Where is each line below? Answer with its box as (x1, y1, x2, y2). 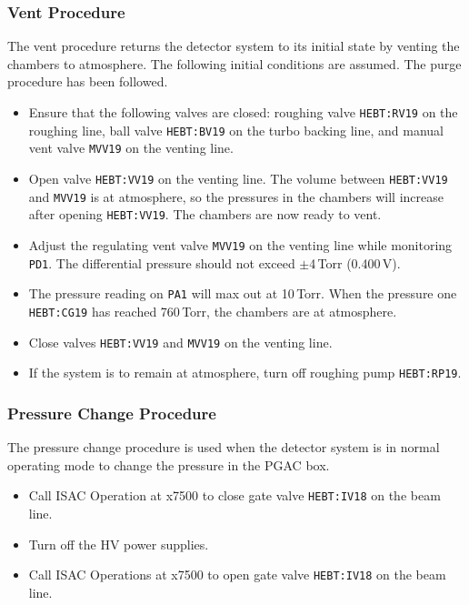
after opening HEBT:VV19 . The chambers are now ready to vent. (28, 205, 382, 224)
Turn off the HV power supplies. (28, 534, 209, 553)
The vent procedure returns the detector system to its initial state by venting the (7, 36, 460, 55)
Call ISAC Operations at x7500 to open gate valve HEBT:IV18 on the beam (28, 565, 446, 584)
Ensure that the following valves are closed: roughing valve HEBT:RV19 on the (28, 103, 458, 121)
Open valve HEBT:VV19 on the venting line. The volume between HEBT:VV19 (28, 168, 448, 187)
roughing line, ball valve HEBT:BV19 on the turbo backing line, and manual (28, 120, 444, 139)
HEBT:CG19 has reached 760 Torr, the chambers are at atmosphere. (28, 301, 397, 320)
